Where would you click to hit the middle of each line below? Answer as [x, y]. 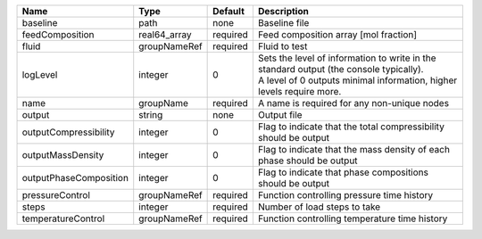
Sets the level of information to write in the [347, 58]
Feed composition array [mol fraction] [337, 34]
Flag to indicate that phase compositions [343, 172]
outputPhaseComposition [75, 178]
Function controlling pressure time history [345, 195]
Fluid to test [283, 46]
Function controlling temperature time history [353, 218]
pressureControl [56, 195]
